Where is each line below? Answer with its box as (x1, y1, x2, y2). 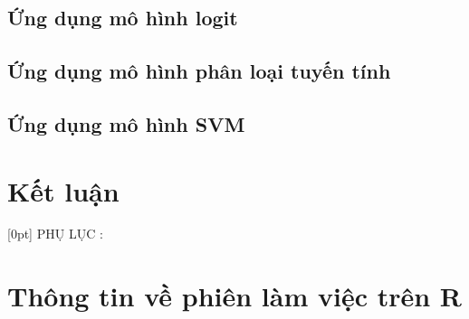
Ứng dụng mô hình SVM (7, 109, 245, 137)
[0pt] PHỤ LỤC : (7, 224, 103, 243)
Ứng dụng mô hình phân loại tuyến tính (7, 57, 391, 85)
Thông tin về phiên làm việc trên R (7, 277, 463, 314)
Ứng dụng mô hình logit (7, 4, 238, 32)
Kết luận (7, 172, 120, 209)
